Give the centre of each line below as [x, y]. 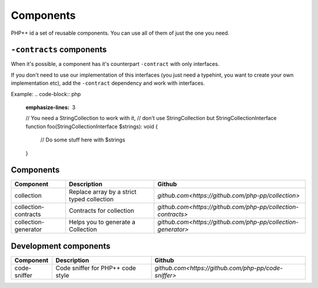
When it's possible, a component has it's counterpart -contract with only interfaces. [115, 64]
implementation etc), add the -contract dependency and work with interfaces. [108, 83]
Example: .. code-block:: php [46, 94]
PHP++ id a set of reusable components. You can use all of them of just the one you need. [120, 33]
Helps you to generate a [102, 222]
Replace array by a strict [102, 192]
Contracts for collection [102, 211]
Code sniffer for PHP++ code [96, 268]
